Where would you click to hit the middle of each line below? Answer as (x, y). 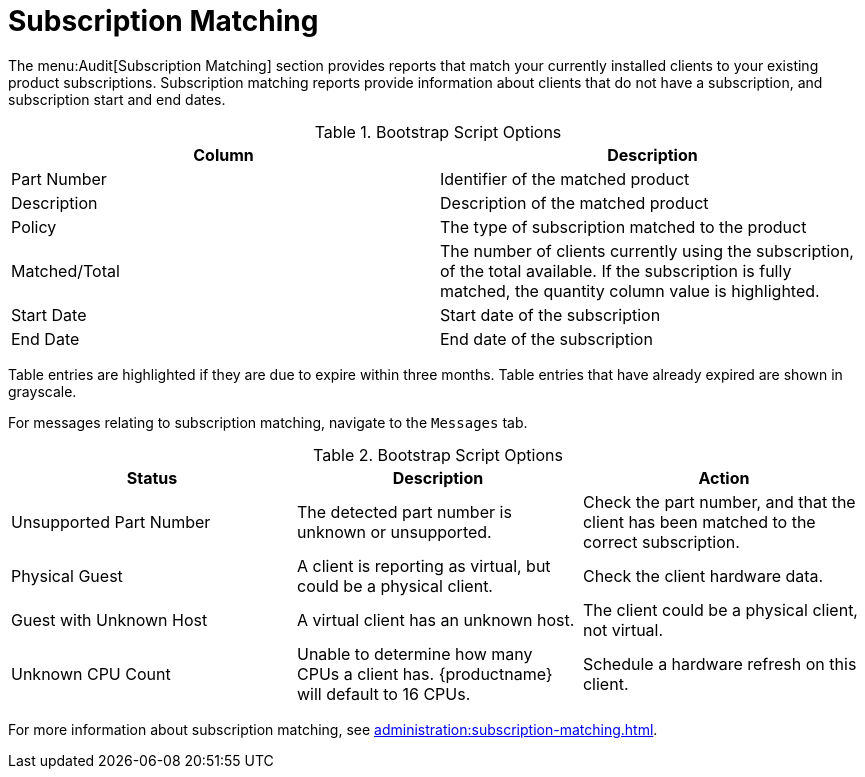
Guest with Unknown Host (109, 619)
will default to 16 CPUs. (383, 693)
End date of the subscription (546, 338)
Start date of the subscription (550, 314)
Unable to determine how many (414, 653)
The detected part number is (404, 511)
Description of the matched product (574, 202)
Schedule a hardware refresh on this (719, 663)
